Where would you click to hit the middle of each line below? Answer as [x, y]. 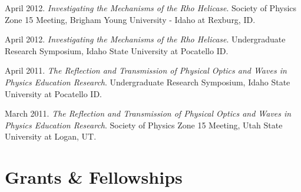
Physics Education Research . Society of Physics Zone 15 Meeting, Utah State [144, 125]
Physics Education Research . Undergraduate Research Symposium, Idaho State [148, 82]
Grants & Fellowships [94, 177]
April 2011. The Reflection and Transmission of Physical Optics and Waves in [146, 70]
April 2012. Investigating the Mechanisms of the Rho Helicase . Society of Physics [151, 8]
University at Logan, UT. [51, 136]
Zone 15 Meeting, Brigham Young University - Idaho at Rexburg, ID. [130, 19]
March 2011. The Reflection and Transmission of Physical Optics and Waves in [148, 113]
